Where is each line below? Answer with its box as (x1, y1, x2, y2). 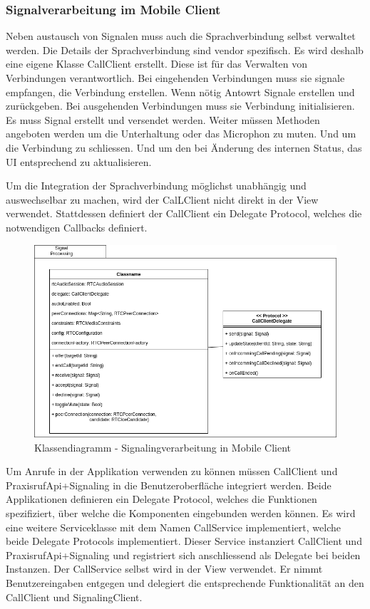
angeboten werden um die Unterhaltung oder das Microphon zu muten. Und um (6, 126, 356, 141)
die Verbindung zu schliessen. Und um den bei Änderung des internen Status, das (6, 140, 362, 155)
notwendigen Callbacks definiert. (6, 219, 148, 234)
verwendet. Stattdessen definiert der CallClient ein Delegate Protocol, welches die (6, 206, 362, 221)
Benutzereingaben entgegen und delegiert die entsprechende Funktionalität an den (6, 575, 364, 590)
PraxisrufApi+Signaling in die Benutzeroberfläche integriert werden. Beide (6, 477, 332, 492)
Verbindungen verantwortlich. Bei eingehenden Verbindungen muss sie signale (6, 71, 345, 85)
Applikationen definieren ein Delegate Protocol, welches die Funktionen (6, 491, 317, 506)
